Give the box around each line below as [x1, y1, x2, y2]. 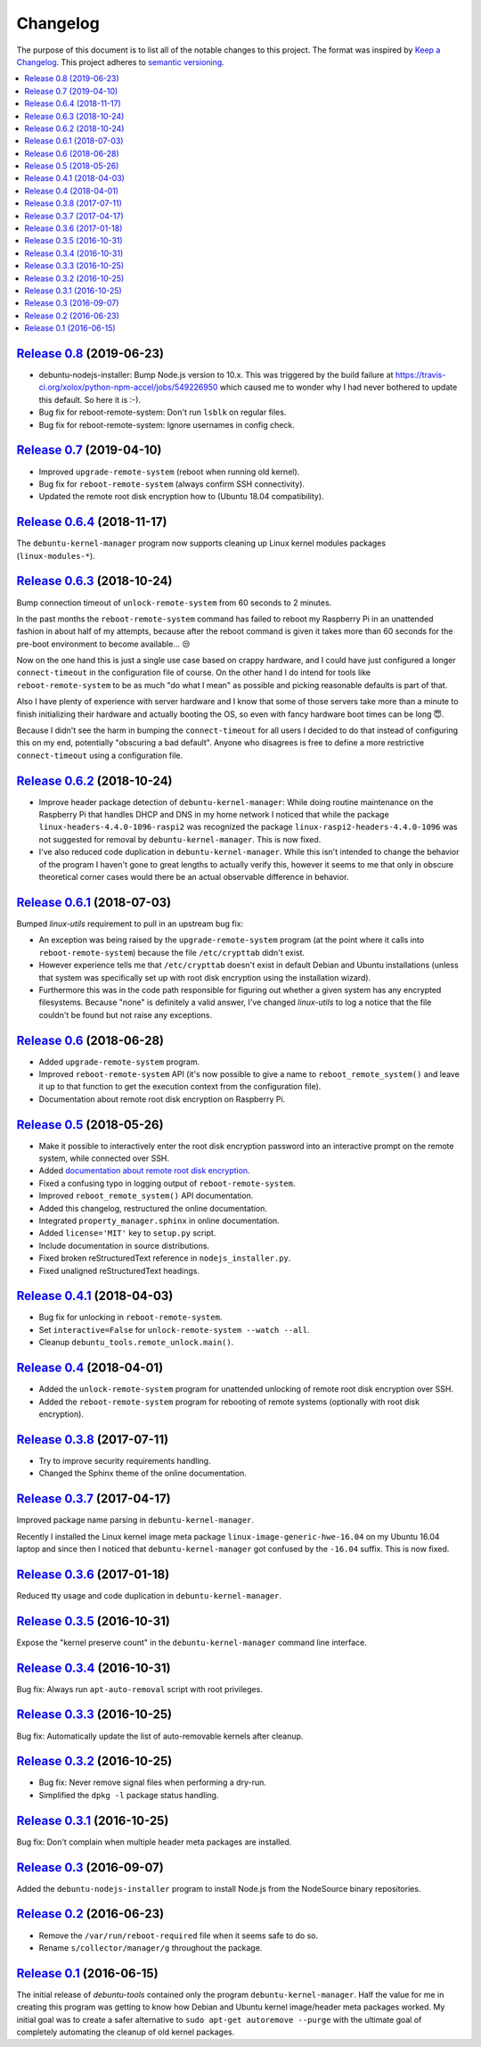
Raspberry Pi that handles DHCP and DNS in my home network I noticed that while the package [38, 810, 389, 820]
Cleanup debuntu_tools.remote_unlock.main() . [38, 1337, 234, 1348]
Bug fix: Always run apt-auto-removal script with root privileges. [16, 1683, 263, 1694]
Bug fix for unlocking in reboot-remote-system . [38, 1311, 223, 1323]
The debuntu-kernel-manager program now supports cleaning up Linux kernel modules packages [16, 538, 387, 548]
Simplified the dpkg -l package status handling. [38, 1789, 219, 1800]
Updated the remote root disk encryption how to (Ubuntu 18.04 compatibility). [38, 491, 324, 502]
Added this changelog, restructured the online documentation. [38, 1203, 267, 1213]
